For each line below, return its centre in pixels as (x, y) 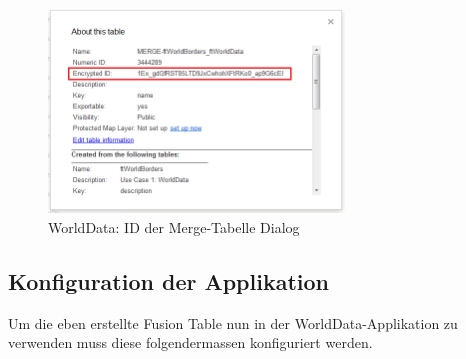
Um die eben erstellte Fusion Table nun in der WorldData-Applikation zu (233, 322)
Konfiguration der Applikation (169, 280)
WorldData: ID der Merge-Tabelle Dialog (174, 226)
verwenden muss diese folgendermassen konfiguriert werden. (190, 342)
